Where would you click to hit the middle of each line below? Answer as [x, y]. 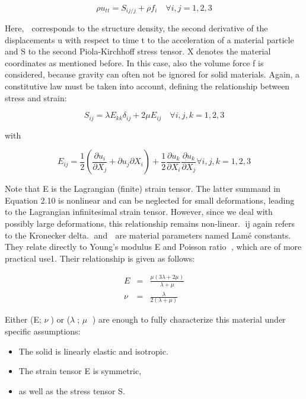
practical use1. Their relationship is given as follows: [100, 258]
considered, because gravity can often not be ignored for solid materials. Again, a [152, 74]
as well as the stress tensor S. [72, 390]
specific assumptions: [43, 331]
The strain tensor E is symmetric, [80, 371]
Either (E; [23, 319]
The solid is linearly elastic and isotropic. [93, 351]
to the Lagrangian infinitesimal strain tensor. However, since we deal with [139, 212]
